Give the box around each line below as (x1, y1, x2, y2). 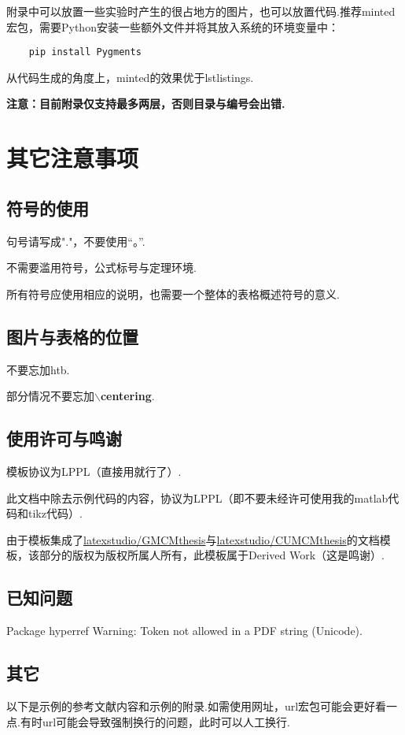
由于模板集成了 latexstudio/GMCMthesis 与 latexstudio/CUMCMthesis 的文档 (6, 531, 380, 548)
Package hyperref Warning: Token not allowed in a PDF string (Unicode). (6, 622, 363, 639)
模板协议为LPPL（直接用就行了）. (6, 462, 182, 479)
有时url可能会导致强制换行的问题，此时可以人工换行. (20, 713, 290, 729)
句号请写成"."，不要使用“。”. (6, 232, 145, 249)
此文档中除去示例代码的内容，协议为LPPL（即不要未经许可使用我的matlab (6, 489, 388, 506)
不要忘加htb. (6, 361, 70, 377)
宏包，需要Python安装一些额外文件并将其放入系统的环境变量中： (6, 18, 339, 35)
